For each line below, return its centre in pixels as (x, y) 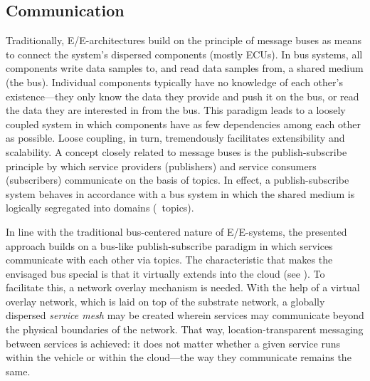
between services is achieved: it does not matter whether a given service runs (173, 343)
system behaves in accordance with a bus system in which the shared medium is (180, 193)
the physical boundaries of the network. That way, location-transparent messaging (185, 329)
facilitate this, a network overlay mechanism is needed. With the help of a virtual (183, 287)
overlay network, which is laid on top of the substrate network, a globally (165, 301)
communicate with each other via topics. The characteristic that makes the (169, 260)
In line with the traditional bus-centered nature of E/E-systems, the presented (176, 231)
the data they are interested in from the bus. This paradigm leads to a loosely (176, 110)
